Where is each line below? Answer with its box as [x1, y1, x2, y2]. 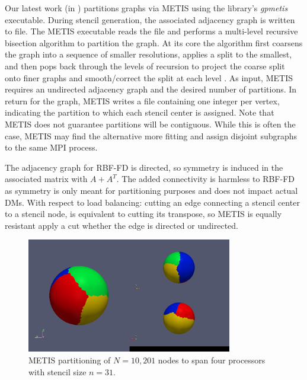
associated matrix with [5, 173, 88, 185]
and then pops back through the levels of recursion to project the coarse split [5, 59, 285, 72]
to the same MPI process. [5, 141, 98, 154]
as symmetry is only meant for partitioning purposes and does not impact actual [5, 184, 298, 196]
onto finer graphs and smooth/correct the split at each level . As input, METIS [5, 71, 293, 84]
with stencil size [28, 365, 87, 378]
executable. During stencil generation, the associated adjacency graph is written [5, 13, 295, 25]
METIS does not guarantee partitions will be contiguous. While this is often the [5, 117, 296, 130]
